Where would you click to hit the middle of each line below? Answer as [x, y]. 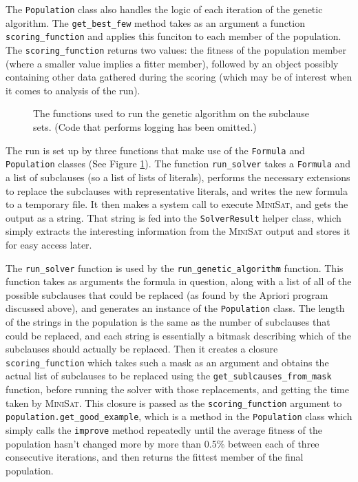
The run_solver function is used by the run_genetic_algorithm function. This [175, 268]
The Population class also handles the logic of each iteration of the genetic [164, 9]
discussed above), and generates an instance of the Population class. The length [175, 308]
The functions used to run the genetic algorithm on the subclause [171, 113]
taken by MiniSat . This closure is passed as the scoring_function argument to [174, 402]
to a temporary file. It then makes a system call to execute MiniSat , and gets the [177, 204]
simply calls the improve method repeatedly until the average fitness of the [164, 430]
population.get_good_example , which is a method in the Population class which [179, 416]
